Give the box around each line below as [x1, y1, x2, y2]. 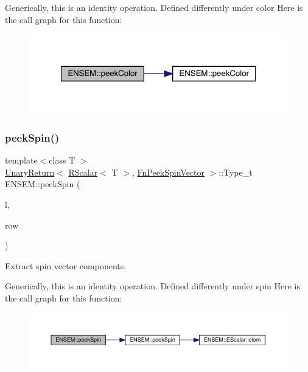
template [5, 154, 38, 167]
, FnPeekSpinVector [131, 165, 205, 178]
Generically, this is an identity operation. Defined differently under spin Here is [5, 280, 300, 292]
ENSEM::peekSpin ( [5, 177, 80, 190]
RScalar [68, 165, 98, 178]
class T [49, 154, 75, 167]
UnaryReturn [5, 165, 55, 178]
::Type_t [219, 165, 253, 178]
